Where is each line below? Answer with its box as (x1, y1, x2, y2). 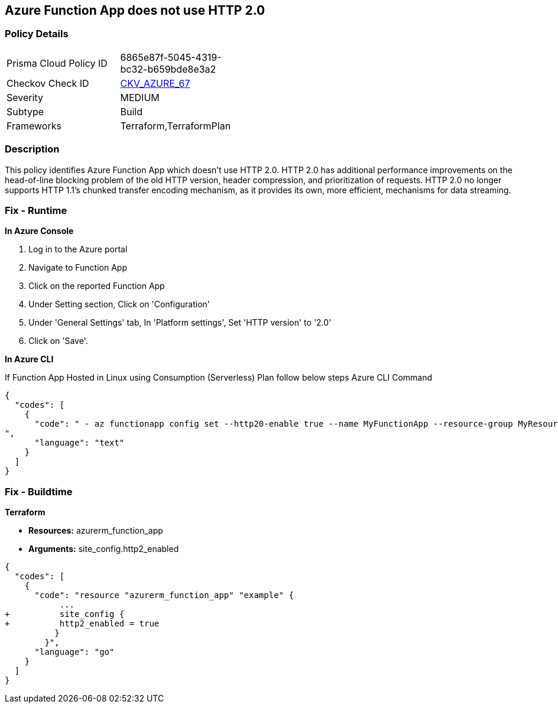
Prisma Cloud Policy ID (7, 57, 108, 69)
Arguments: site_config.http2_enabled (28, 544, 179, 554)
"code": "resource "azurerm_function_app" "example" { (34, 590, 294, 600)
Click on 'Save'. (28, 336, 88, 346)
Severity (7, 91, 43, 103)
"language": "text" (34, 438, 125, 448)
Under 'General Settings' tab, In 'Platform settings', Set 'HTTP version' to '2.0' (28, 317, 332, 328)
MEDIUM (120, 91, 160, 103)
